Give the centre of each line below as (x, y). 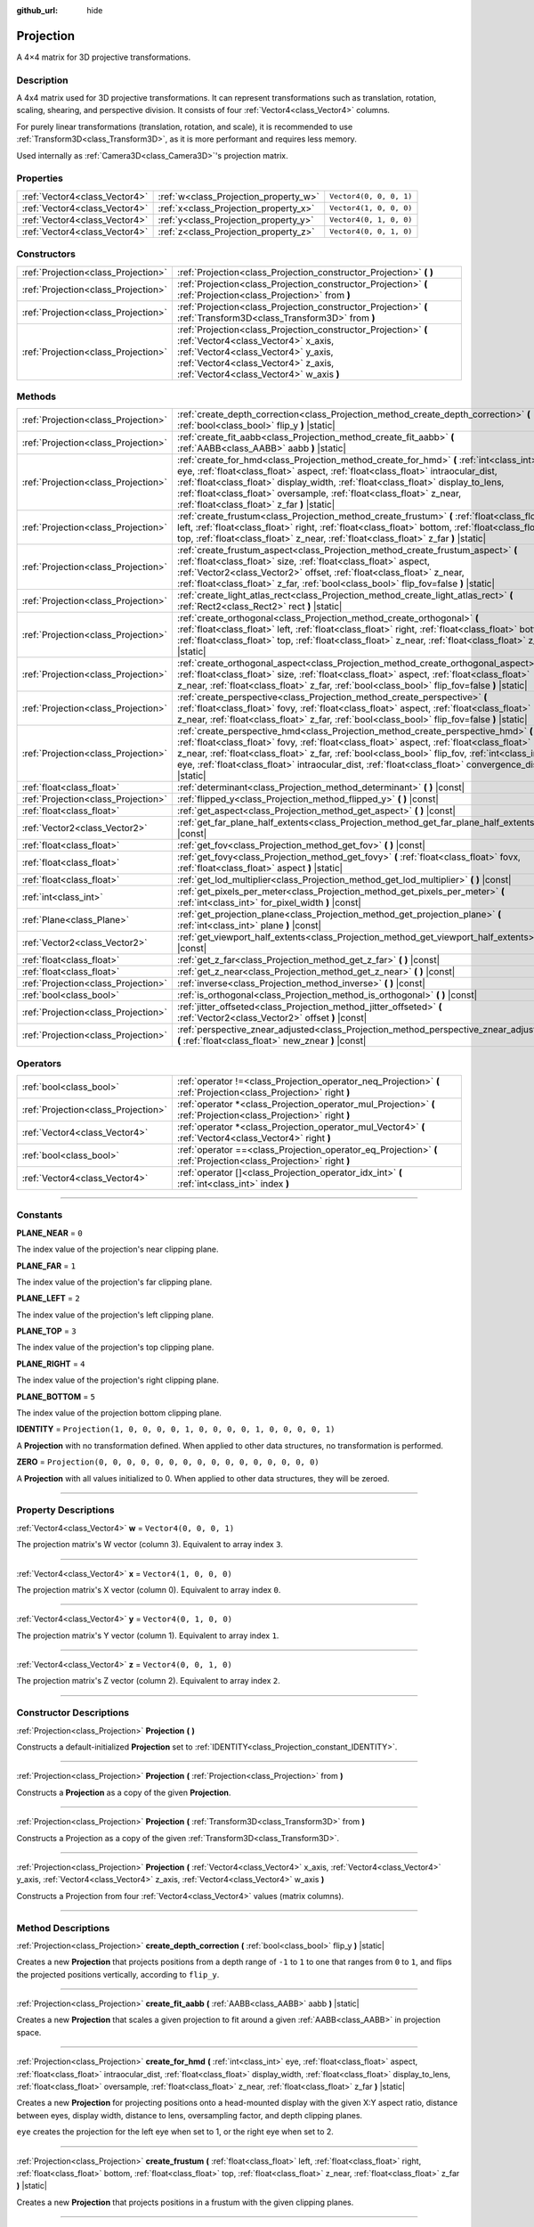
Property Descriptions (65, 1510)
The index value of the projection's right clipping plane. (118, 1380)
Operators (39, 1063)
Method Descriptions (63, 1928)
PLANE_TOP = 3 (46, 1331)
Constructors (46, 254)
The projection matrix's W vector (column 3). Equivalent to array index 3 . (150, 1545)
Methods (36, 396)
